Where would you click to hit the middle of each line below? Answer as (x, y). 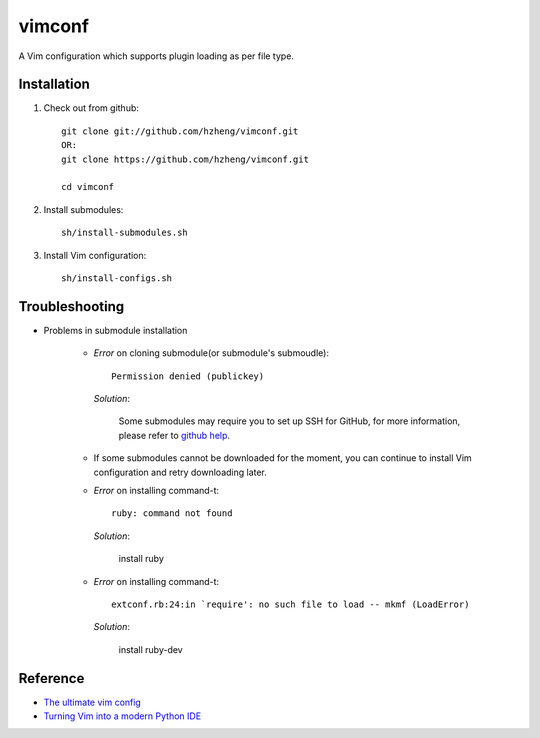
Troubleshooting (71, 306)
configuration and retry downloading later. (180, 472)
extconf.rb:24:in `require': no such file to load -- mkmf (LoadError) (290, 604)
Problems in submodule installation (115, 330)
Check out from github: (91, 108)
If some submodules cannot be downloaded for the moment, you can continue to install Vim (282, 458)
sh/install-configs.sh (117, 278)
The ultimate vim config (92, 702)
